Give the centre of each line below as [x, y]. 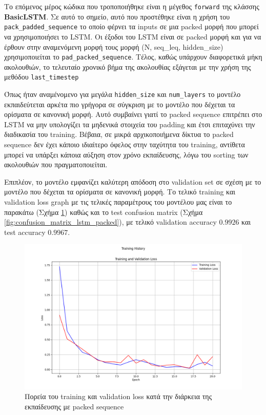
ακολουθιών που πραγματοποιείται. [56, 164]
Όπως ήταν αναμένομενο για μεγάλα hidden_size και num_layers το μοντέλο [122, 94]
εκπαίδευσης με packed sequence [74, 406]
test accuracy [25, 232]
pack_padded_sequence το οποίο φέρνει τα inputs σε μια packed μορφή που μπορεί [131, 26]
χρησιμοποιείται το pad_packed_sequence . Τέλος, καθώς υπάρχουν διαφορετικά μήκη [133, 57]
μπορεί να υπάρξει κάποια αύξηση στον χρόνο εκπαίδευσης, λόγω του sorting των [126, 154]
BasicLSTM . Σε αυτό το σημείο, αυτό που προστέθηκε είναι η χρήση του [117, 16]
